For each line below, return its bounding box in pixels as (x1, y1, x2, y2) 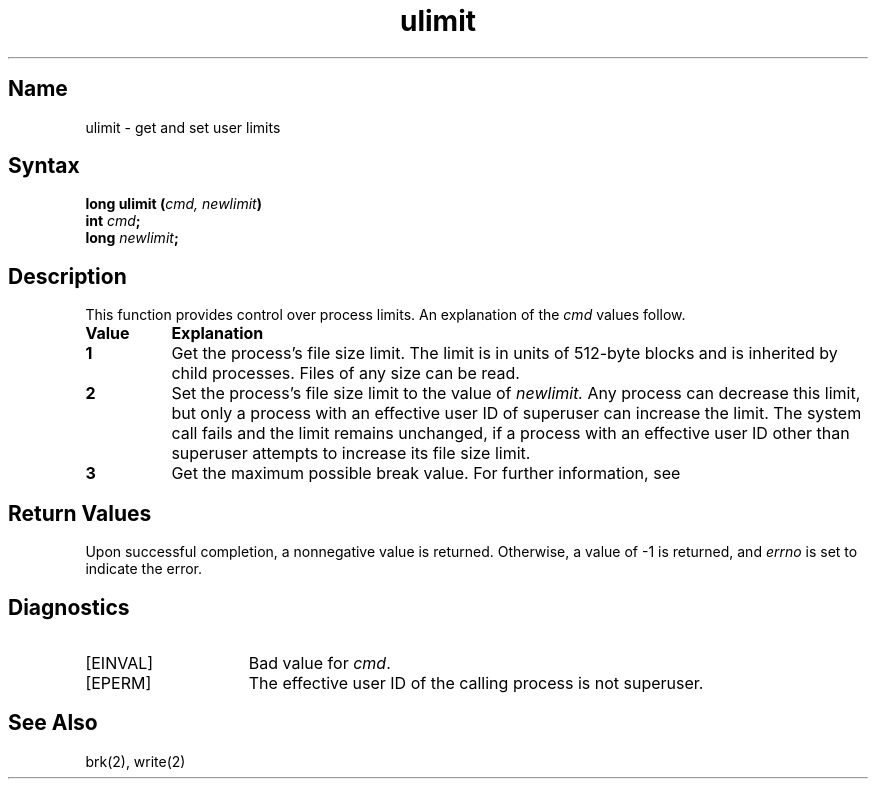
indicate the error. (85, 560, 203, 578)
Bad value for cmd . (248, 652, 391, 673)
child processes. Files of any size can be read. (171, 363, 520, 384)
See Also (8, 710, 98, 736)
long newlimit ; (85, 229, 179, 247)
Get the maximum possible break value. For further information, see (171, 463, 681, 484)
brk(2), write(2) (85, 752, 186, 770)
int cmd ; (85, 212, 141, 230)
